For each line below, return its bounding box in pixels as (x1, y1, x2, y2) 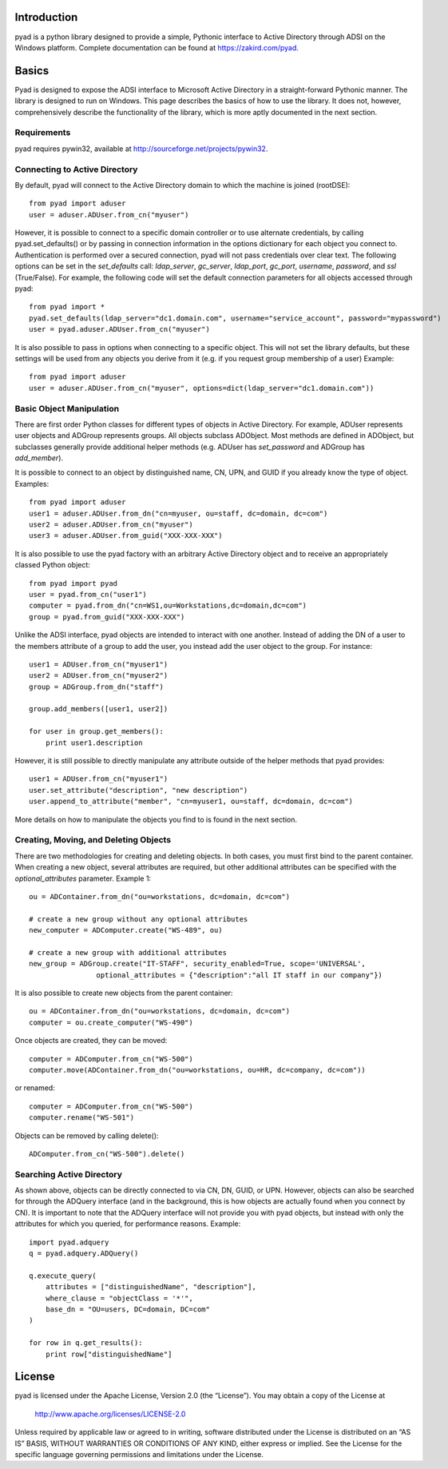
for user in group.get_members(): (29, 727, 164, 736)
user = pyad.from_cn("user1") (29, 590, 148, 599)
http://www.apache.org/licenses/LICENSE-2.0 (34, 1409, 186, 1419)
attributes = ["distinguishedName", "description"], (45, 1283, 257, 1292)
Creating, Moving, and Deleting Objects (14, 834, 172, 846)
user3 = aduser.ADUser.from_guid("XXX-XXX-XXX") (29, 531, 223, 540)
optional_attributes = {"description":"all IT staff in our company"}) (96, 970, 383, 979)
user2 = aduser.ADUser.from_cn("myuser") (29, 520, 193, 529)
